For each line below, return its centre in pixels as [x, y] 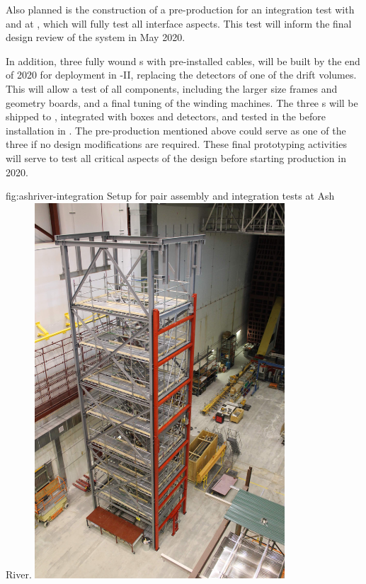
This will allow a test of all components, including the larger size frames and [172, 88]
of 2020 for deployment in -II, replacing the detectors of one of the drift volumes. [181, 75]
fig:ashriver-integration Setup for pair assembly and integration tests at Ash [170, 196]
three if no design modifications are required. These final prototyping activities [176, 144]
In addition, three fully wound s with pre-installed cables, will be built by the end [183, 61]
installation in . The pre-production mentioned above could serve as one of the [176, 130]
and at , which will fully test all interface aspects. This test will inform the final [179, 23]
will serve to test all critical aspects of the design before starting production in [176, 158]
